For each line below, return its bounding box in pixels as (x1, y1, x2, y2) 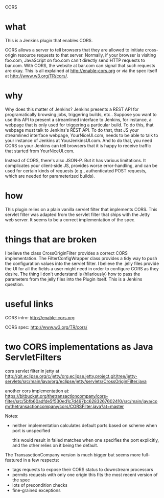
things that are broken (5, 234, 97, 245)
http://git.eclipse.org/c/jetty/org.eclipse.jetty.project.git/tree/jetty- (5, 373, 138, 379)
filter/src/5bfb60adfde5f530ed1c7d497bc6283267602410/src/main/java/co (5, 398, 158, 404)
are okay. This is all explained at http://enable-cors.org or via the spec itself (5, 68, 158, 73)
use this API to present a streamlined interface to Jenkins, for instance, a (5, 117, 152, 122)
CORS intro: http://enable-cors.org (5, 314, 75, 320)
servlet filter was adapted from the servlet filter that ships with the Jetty (5, 212, 150, 217)
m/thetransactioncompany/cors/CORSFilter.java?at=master (5, 403, 124, 409)
